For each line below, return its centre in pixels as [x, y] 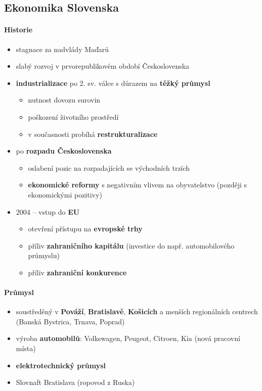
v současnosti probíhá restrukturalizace [93, 134]
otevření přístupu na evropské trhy [85, 229]
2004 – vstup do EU [48, 211]
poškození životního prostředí [73, 116]
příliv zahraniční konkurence [77, 272]
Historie [18, 30]
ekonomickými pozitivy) [65, 194]
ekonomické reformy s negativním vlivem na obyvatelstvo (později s [138, 185]
